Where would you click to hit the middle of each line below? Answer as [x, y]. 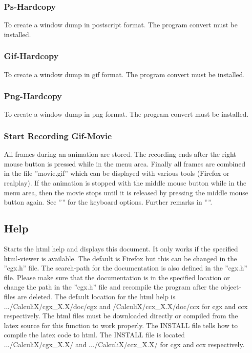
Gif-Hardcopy [31, 56]
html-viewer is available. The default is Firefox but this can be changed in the [121, 258]
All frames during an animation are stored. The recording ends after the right [120, 154]
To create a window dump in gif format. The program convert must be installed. [125, 74]
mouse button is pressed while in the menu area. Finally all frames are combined [125, 163]
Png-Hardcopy [33, 96]
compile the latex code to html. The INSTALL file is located [94, 335]
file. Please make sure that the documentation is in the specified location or [117, 277]
